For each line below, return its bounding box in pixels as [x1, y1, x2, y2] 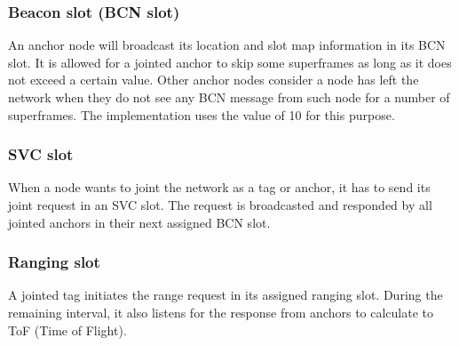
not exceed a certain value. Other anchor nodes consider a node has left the [8, 70, 419, 89]
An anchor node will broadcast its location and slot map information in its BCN [8, 36, 446, 54]
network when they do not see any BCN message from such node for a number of [8, 88, 450, 106]
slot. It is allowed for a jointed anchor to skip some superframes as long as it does [8, 52, 452, 71]
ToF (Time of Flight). [8, 320, 127, 339]
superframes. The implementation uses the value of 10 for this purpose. [8, 105, 395, 124]
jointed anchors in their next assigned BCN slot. [8, 213, 271, 231]
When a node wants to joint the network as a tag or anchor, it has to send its [8, 178, 431, 197]
